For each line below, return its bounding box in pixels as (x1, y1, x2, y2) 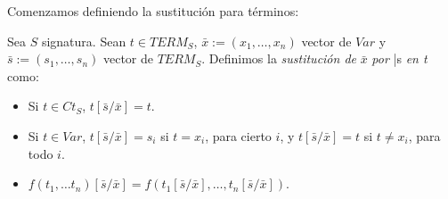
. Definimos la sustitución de (201, 49, 356, 68)
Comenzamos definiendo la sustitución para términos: (7, 2, 299, 20)
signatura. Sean (41, 31, 126, 50)
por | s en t (371, 49, 428, 68)
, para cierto (205, 126, 272, 145)
